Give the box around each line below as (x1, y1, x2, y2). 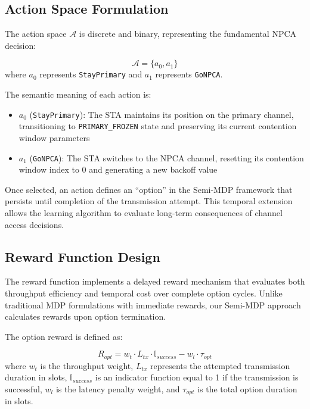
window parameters (18, 131, 90, 143)
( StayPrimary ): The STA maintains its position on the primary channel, (29, 108, 294, 120)
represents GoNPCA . (155, 68, 223, 80)
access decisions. (5, 218, 64, 230)
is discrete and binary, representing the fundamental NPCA (79, 27, 297, 40)
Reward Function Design (5, 247, 160, 266)
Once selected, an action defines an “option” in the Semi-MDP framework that (5, 183, 293, 195)
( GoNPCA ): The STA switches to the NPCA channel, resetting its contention (29, 151, 304, 164)
